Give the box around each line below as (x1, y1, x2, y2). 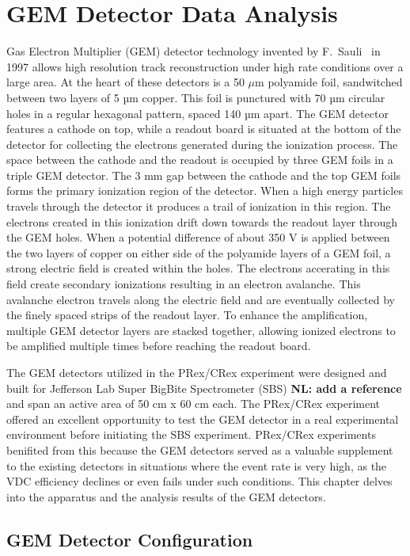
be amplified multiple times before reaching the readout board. (6, 337, 311, 354)
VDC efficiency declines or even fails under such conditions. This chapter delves (6, 473, 393, 489)
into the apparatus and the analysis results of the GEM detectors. (6, 488, 326, 505)
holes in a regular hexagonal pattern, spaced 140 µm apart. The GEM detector (6, 105, 389, 121)
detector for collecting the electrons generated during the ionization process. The (6, 135, 398, 152)
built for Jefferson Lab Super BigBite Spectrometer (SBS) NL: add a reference (6, 379, 402, 396)
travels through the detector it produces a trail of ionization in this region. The (6, 198, 391, 215)
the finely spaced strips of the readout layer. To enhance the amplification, (6, 307, 368, 323)
